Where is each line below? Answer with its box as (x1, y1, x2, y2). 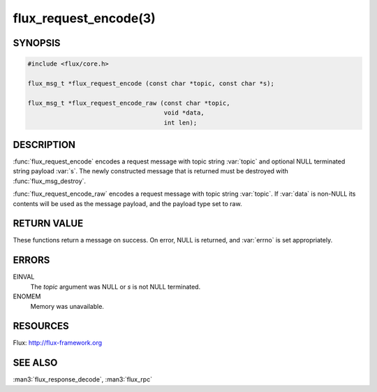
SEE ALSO (13, 357, 58, 369)
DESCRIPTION (13, 138, 76, 150)
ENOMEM (13, 292, 41, 300)
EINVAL (13, 273, 35, 281)
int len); (163, 119, 198, 126)
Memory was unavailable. (30, 302, 105, 310)
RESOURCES (13, 320, 69, 332)
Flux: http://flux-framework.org (13, 339, 103, 347)
